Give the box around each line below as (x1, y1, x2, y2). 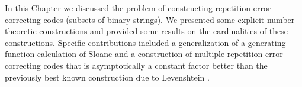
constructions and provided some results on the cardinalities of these (39, 25, 288, 37)
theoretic (5, 25, 37, 37)
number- (266, 13, 297, 25)
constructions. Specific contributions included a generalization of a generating (5, 36, 286, 48)
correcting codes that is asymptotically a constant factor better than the (5, 59, 268, 71)
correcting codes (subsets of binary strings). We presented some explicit (5, 13, 265, 25)
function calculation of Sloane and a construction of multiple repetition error (5, 48, 283, 60)
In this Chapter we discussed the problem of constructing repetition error (5, 2, 271, 14)
